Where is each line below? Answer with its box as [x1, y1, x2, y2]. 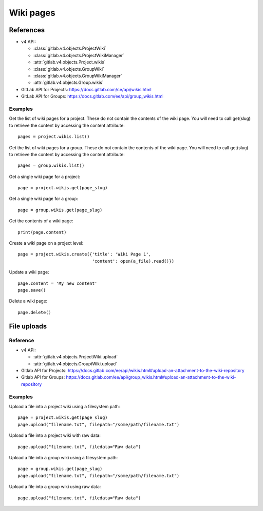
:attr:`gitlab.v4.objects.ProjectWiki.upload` [33, 354, 118, 360]
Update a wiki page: [9, 269, 49, 275]
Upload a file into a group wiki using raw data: [9, 484, 101, 490]
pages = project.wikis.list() [18, 134, 90, 139]
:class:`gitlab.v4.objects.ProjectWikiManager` [33, 52, 124, 58]
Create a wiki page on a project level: [9, 240, 84, 246]
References [9, 26, 45, 34]
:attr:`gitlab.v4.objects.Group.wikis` [33, 79, 104, 85]
